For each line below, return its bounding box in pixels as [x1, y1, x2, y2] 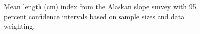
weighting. [4, 21, 35, 31]
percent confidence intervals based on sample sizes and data [4, 11, 185, 21]
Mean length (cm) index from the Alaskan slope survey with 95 [4, 1, 196, 11]
